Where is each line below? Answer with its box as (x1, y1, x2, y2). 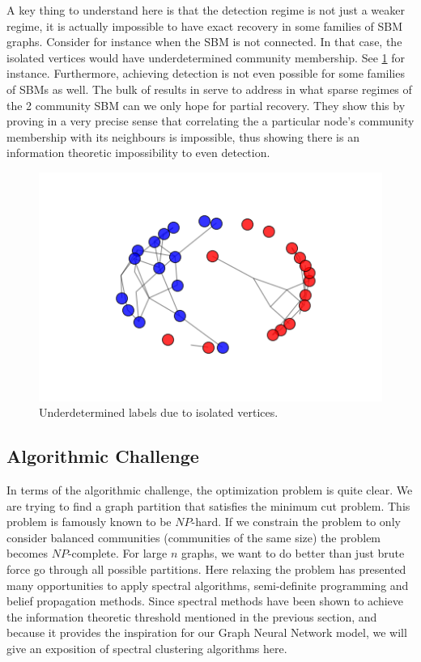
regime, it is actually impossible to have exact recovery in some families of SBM (6, 17, 403, 34)
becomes (6, 545, 49, 562)
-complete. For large (67, 545, 168, 562)
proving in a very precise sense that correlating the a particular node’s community (6, 112, 415, 129)
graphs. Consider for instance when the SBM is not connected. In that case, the (6, 33, 402, 50)
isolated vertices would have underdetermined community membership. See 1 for (6, 49, 405, 66)
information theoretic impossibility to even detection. (6, 144, 270, 161)
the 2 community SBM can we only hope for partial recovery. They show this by (6, 96, 406, 113)
